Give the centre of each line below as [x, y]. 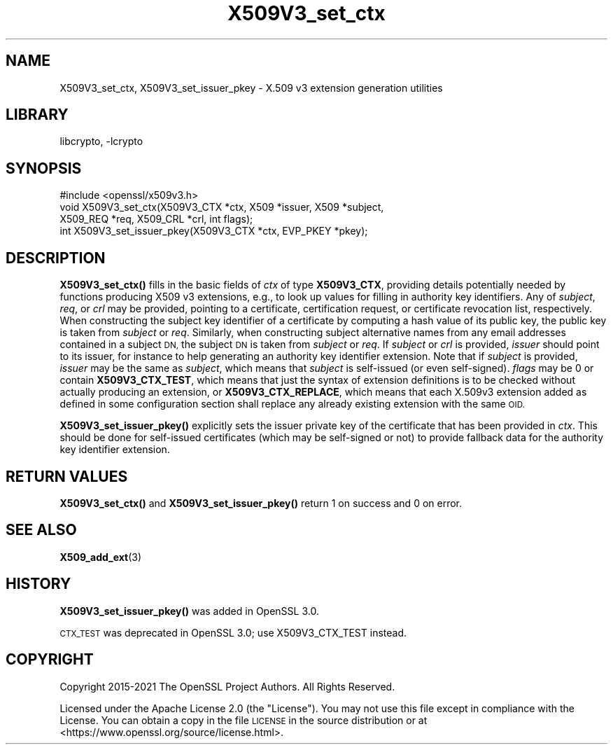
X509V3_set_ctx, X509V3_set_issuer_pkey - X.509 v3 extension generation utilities [251, 88]
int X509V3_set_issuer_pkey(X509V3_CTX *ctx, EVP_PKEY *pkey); [214, 231]
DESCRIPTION [56, 258]
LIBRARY [37, 115]
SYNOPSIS [44, 168]
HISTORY [38, 584]
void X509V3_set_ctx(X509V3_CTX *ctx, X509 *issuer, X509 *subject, [222, 207]
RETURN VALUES [67, 476]
